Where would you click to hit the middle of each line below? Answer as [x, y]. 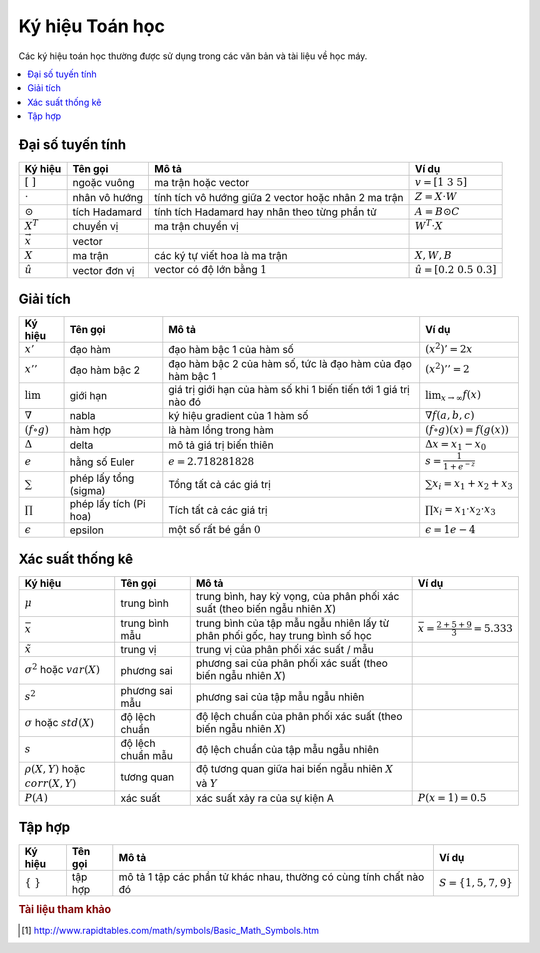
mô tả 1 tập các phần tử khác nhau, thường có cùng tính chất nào [271, 877]
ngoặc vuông [103, 183]
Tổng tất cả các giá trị [220, 484]
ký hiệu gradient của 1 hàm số [238, 415]
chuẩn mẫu [147, 756]
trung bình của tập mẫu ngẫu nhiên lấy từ [292, 623]
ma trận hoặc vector [202, 183]
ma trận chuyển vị [196, 227]
